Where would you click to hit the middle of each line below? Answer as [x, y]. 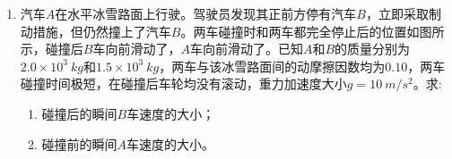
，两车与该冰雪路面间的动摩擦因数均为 [272, 66]
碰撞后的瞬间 [79, 113]
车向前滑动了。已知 [246, 49]
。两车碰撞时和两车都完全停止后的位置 [294, 31]
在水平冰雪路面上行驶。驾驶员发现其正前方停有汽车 [206, 13]
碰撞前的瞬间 [79, 143]
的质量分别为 [373, 49]
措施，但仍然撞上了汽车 [102, 31]
